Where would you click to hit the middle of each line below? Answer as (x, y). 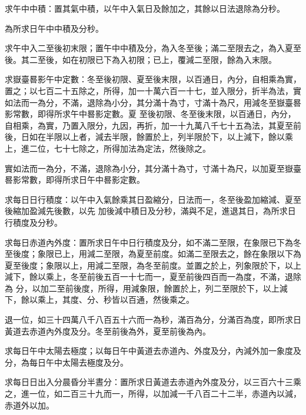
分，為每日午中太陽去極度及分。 (66, 362)
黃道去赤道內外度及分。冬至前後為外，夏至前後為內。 (108, 331)
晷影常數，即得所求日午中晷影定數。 (75, 180)
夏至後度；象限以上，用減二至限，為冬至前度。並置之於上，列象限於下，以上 (153, 265)
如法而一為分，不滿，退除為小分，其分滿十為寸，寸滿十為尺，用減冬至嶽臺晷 (153, 102)
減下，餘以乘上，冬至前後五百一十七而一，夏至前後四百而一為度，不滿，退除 (153, 277)
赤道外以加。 (29, 405)
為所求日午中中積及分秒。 (54, 28)
